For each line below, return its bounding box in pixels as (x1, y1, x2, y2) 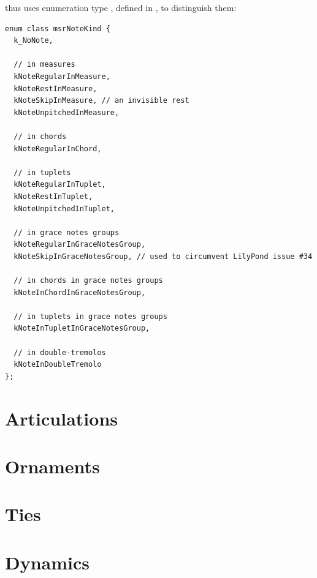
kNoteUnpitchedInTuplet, (13, 204, 115, 213)
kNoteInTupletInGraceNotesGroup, (13, 324, 150, 333)
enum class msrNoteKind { (5, 24, 110, 33)
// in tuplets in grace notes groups (13, 312, 167, 321)
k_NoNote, (13, 36, 53, 45)
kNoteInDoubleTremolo (13, 360, 102, 369)
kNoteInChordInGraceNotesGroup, (13, 288, 146, 297)
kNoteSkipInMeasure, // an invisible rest (13, 96, 189, 105)
